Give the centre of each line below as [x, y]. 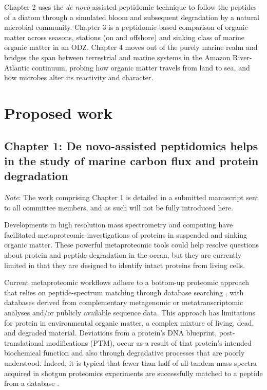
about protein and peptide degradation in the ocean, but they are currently [123, 255]
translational [24, 342]
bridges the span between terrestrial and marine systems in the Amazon [117, 57]
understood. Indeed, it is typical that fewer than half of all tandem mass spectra [131, 363]
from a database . [32, 383]
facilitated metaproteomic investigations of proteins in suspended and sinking [126, 234]
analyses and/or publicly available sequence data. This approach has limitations [130, 313]
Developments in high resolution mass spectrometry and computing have [119, 225]
